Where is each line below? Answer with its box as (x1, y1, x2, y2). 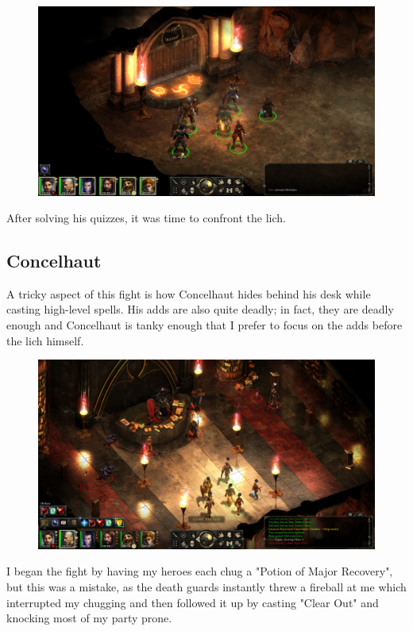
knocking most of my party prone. (6, 610, 172, 626)
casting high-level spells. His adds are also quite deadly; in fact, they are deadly (6, 301, 394, 317)
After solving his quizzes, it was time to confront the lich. (6, 210, 286, 226)
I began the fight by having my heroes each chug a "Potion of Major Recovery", (6, 563, 393, 579)
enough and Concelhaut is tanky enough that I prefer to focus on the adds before (6, 317, 403, 333)
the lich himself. (6, 332, 84, 348)
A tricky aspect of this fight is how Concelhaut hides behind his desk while (6, 285, 371, 302)
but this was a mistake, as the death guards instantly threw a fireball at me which (6, 578, 407, 594)
